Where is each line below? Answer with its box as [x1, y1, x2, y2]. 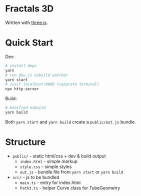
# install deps [5, 63, 37, 68]
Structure [5, 136, 46, 148]
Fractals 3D [5, 3, 54, 14]
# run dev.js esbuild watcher [5, 72, 68, 77]
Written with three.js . [5, 19, 48, 25]
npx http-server [5, 86, 39, 91]
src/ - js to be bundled [12, 174, 59, 180]
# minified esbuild [5, 105, 46, 110]
